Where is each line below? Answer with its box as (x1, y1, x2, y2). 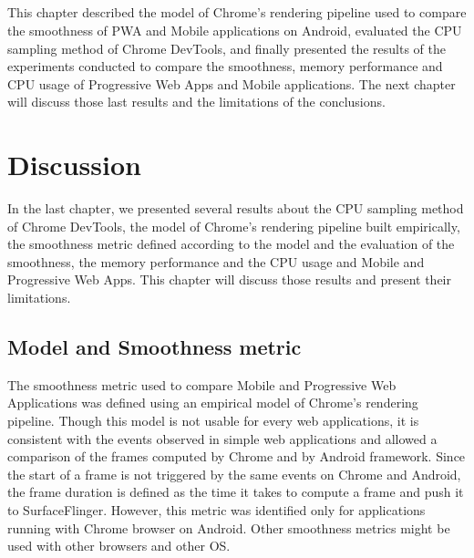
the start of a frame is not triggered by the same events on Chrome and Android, (7, 464, 461, 483)
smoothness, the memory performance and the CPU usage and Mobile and (7, 252, 425, 271)
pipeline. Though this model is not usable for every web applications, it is (7, 411, 419, 430)
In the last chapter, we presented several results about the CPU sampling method (7, 199, 464, 218)
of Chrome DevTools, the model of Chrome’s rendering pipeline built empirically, (7, 216, 460, 235)
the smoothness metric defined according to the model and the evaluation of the (7, 234, 455, 253)
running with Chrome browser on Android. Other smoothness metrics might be (7, 518, 450, 537)
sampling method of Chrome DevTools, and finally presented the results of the (7, 38, 446, 57)
